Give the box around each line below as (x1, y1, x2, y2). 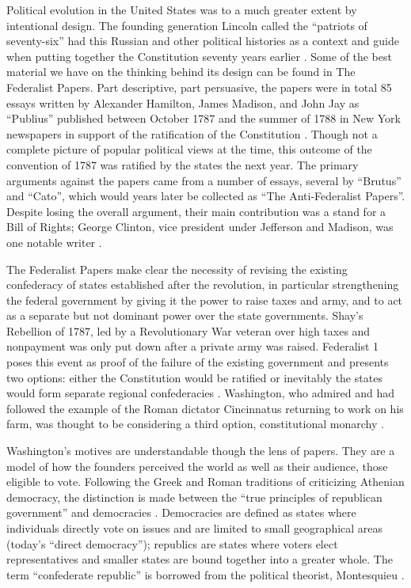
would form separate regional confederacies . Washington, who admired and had (6, 385, 395, 401)
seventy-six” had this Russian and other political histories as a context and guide (6, 32, 399, 49)
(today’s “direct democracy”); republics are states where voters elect (6, 535, 338, 552)
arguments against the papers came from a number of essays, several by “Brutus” (6, 172, 401, 188)
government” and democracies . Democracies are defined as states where (6, 504, 356, 521)
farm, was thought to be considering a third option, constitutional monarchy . (6, 415, 384, 432)
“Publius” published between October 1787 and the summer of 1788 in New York (6, 110, 401, 127)
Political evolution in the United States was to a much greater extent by (6, 2, 357, 17)
